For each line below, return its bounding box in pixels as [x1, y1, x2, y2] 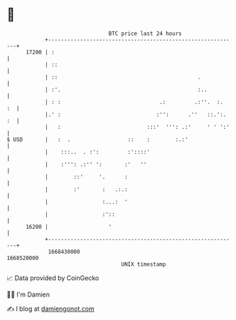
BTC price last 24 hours [108, 30, 182, 37]
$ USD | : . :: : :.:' [6, 135, 189, 143]
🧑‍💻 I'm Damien [6, 290, 50, 299]
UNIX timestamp [121, 260, 166, 268]
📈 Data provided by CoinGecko [6, 274, 100, 282]
